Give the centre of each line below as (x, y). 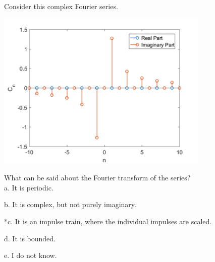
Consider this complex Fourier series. (61, 6)
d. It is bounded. (30, 238)
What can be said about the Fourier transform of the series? (97, 178)
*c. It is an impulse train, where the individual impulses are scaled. (108, 221)
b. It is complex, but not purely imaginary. (70, 204)
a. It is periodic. (29, 187)
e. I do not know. (31, 255)
